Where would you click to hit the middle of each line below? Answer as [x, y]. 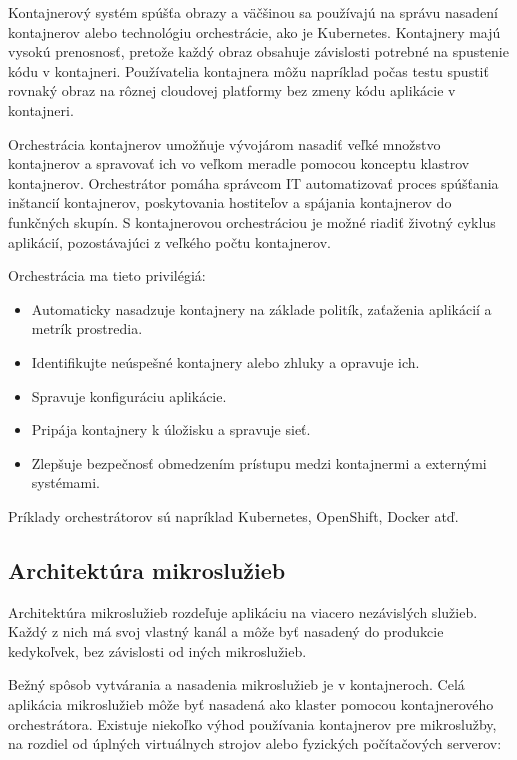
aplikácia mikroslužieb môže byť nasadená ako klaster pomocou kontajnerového [251, 704]
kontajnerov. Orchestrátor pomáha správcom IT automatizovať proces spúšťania [253, 182]
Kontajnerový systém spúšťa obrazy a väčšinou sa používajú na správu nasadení [253, 12]
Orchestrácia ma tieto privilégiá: [107, 275]
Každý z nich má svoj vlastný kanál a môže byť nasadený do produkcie [226, 631]
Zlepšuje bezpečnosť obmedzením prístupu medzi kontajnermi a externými [259, 462]
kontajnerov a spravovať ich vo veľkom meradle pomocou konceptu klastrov [239, 163]
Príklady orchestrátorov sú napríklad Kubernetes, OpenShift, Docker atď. [233, 515]
